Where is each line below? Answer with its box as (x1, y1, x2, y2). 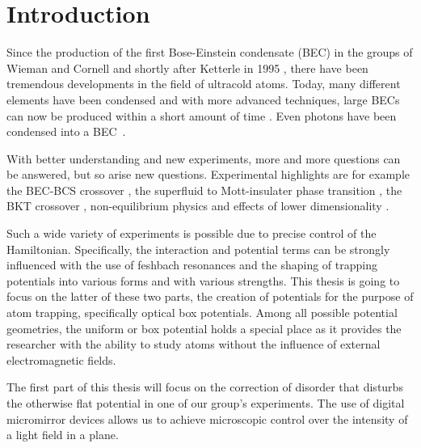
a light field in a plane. (6, 426, 119, 443)
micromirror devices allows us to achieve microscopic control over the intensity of (6, 410, 408, 427)
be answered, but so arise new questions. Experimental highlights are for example (6, 166, 410, 183)
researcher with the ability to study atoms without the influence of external (6, 336, 381, 353)
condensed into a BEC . (6, 123, 126, 140)
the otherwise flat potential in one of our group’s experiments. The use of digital (6, 395, 405, 411)
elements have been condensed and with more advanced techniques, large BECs (6, 91, 400, 108)
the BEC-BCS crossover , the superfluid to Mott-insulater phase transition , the (6, 181, 402, 198)
